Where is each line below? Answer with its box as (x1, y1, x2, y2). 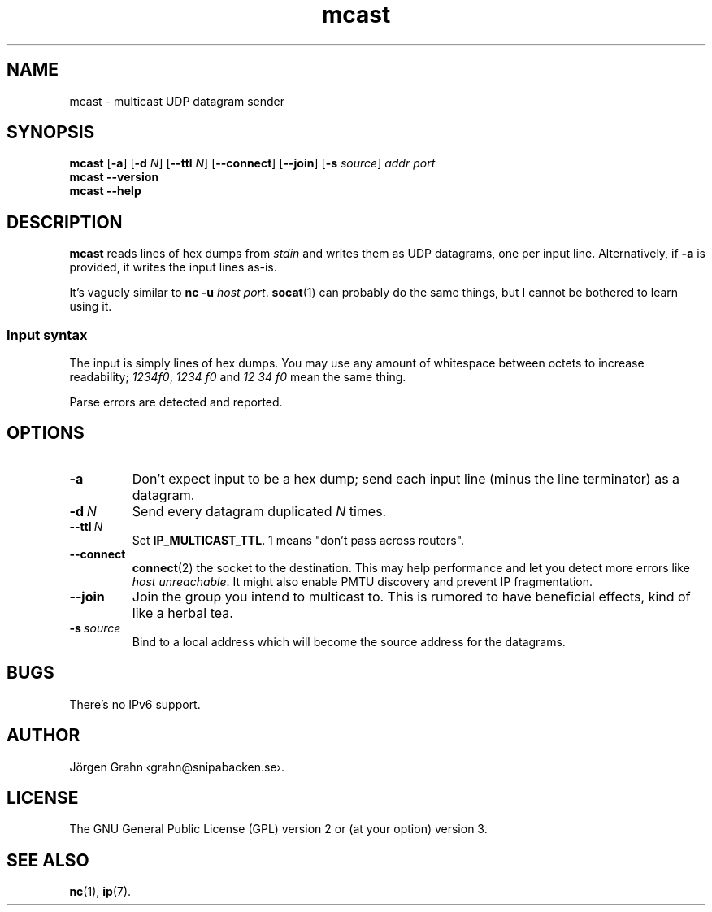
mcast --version (69, 170, 159, 185)
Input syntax (7, 326, 88, 343)
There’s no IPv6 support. (69, 697, 201, 711)
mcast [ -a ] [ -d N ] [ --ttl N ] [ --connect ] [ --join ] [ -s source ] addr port (69, 156, 436, 171)
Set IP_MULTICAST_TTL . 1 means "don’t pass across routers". (132, 532, 465, 547)
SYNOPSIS (7, 122, 95, 143)
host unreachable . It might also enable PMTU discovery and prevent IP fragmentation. (132, 574, 593, 588)
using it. (69, 299, 112, 314)
